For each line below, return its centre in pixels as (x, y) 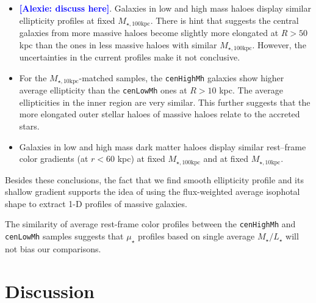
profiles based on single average (196, 236)
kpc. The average (251, 90)
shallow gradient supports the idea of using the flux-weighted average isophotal (153, 192)
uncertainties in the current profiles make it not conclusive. (130, 57)
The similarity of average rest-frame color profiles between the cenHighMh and (150, 224)
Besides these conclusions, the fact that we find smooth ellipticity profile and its (154, 179)
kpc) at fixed (141, 159)
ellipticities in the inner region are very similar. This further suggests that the (165, 102)
